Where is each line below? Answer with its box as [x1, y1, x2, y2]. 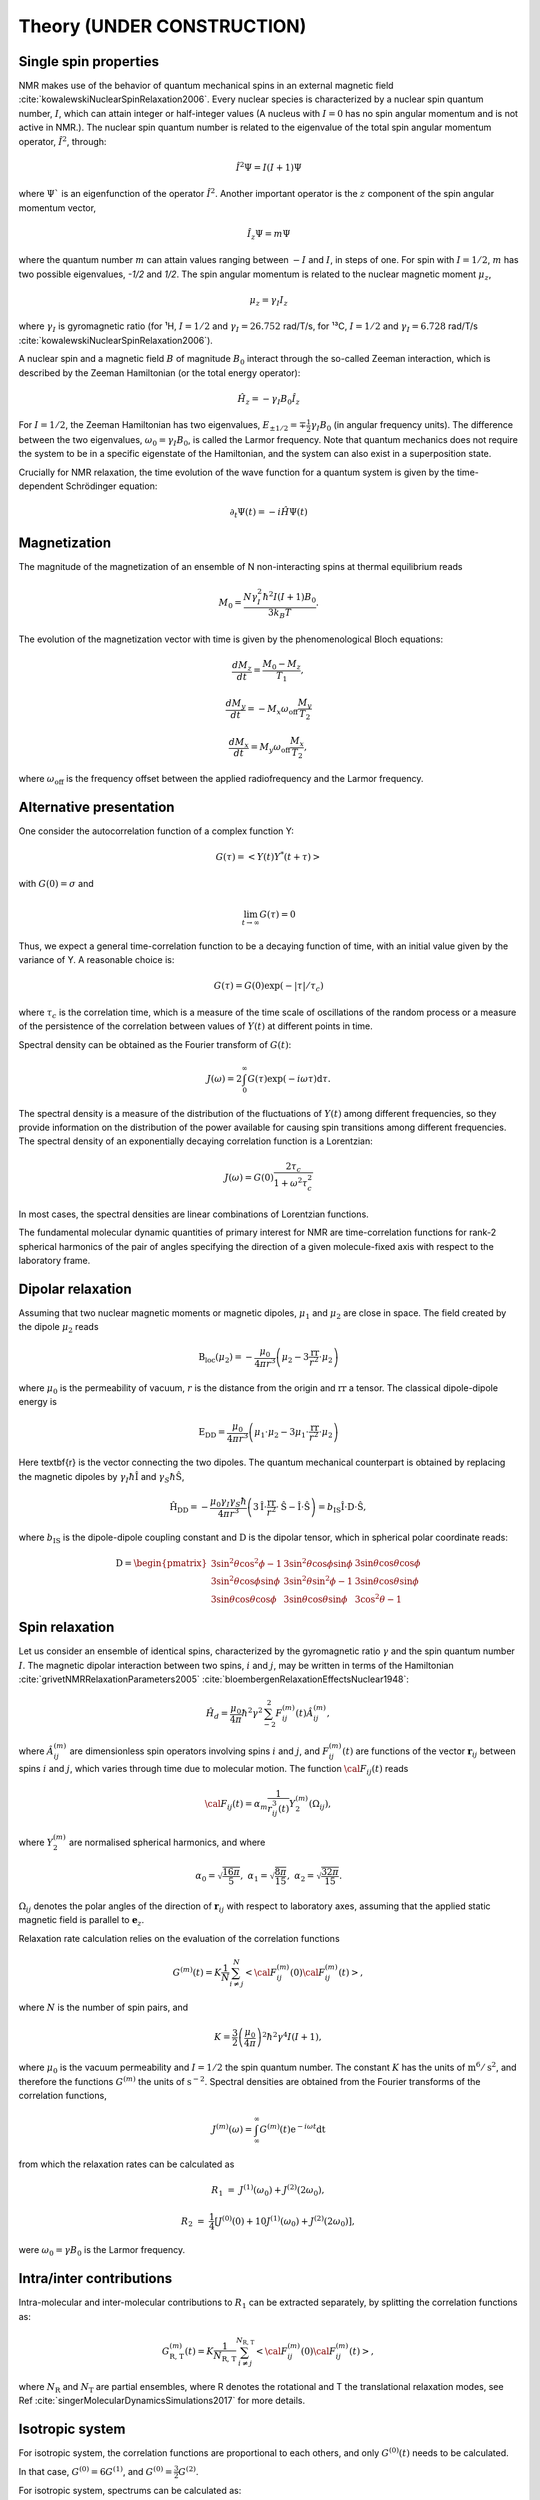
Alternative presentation [18, 798, 175, 815]
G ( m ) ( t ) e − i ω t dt [259, 2122, 326, 2135]
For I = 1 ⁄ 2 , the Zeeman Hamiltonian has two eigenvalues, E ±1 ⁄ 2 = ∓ [18, 419, 307, 434]
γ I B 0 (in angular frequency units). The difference [310, 419, 514, 434]
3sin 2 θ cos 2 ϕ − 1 [210, 1556, 282, 1569]
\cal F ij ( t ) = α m [204, 1798, 268, 1812]
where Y [18, 1836, 54, 1848]
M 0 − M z [262, 658, 302, 672]
